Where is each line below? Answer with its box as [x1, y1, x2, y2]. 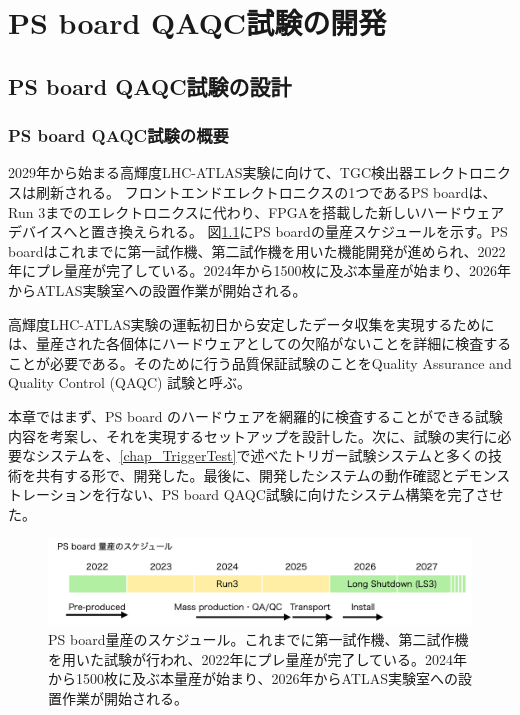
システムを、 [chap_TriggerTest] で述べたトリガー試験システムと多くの [35, 445, 489, 466]
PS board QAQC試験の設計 [8, 70, 292, 101]
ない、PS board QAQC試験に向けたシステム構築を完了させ [119, 484, 504, 505]
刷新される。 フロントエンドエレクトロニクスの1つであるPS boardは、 [35, 181, 497, 202]
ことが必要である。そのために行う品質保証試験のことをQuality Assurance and [8, 352, 512, 373]
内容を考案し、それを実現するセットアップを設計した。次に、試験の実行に [8, 425, 498, 446]
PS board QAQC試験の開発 [8, 2, 387, 43]
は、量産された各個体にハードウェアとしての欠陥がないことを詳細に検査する [8, 333, 512, 354]
